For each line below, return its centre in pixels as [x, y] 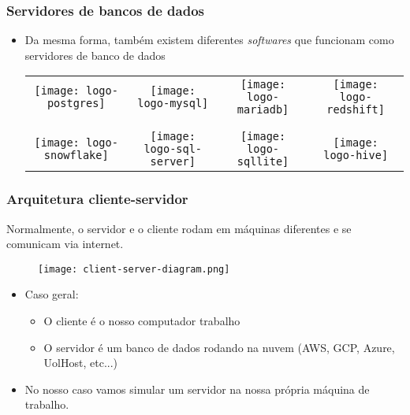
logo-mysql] [173, 104]
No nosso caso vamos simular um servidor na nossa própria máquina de [197, 389]
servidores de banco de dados [95, 55]
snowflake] [76, 156]
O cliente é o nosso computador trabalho [142, 321]
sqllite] [263, 162]
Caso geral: [52, 294]
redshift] [356, 110]
